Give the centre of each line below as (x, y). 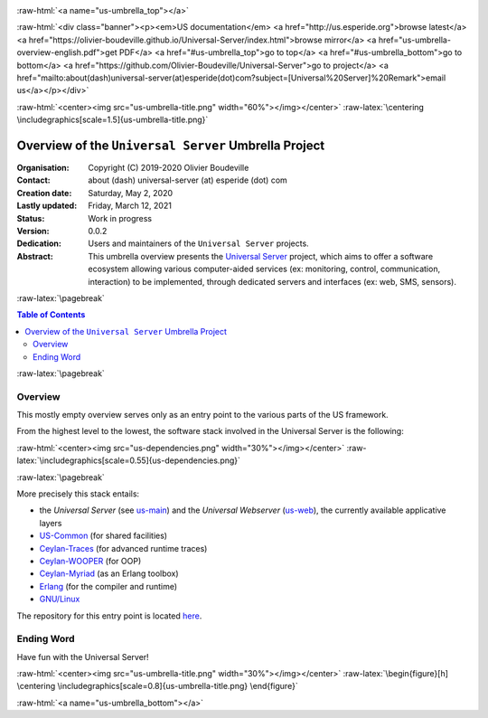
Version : (33, 231)
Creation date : (44, 193)
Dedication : (39, 243)
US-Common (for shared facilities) (103, 536)
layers (51, 523)
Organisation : (43, 168)
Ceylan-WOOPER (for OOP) (90, 561)
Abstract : (35, 256)
